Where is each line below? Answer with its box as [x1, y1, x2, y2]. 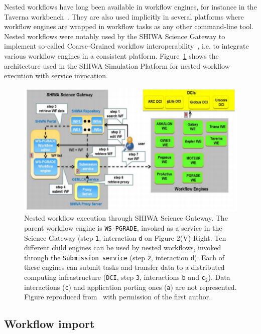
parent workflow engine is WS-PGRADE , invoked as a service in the [24, 222, 222, 233]
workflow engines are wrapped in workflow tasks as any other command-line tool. [4, 21, 254, 32]
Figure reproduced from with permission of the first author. [24, 291, 211, 302]
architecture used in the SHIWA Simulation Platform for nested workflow [4, 60, 230, 71]
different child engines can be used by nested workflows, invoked [24, 242, 221, 253]
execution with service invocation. [4, 70, 108, 81]
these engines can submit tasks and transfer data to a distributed [24, 262, 225, 272]
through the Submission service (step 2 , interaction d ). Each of [24, 252, 225, 262]
